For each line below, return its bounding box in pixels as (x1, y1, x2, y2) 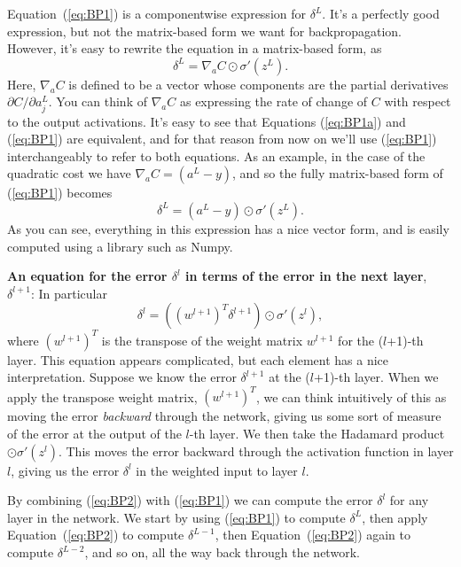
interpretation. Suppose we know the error (7, 368, 237, 386)
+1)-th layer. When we (313, 368, 439, 386)
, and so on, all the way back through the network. (84, 543, 360, 562)
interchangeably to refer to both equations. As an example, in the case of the (7, 146, 426, 165)
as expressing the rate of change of (179, 92, 368, 111)
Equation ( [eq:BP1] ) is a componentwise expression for (7, 4, 306, 22)
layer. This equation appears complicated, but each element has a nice (7, 350, 388, 369)
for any (389, 491, 429, 509)
